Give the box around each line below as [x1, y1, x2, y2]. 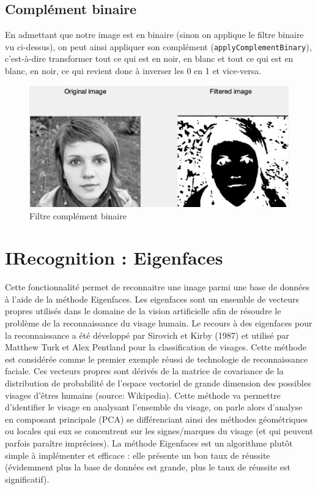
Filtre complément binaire [29, 209, 127, 222]
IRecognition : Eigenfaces [5, 245, 223, 270]
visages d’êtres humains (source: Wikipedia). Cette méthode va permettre [5, 388, 281, 401]
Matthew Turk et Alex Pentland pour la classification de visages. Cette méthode [5, 341, 306, 353]
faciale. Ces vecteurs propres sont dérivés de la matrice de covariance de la [5, 364, 284, 377]
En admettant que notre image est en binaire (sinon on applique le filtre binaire [5, 28, 304, 41]
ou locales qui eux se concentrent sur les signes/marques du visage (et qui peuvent [5, 424, 313, 437]
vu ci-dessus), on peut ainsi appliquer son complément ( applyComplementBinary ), [5, 40, 312, 53]
